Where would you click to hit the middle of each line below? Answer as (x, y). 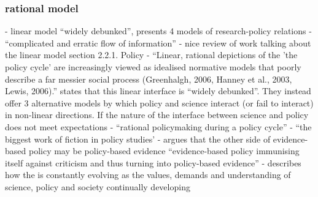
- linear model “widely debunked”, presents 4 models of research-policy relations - (158, 31)
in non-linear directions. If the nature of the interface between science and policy (157, 115)
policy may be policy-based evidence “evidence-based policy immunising (164, 151)
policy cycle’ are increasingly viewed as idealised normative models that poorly (153, 67)
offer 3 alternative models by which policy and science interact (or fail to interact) (159, 102)
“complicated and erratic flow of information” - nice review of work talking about (158, 43)
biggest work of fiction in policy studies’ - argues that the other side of (138, 139)
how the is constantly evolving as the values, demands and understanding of (148, 175)
